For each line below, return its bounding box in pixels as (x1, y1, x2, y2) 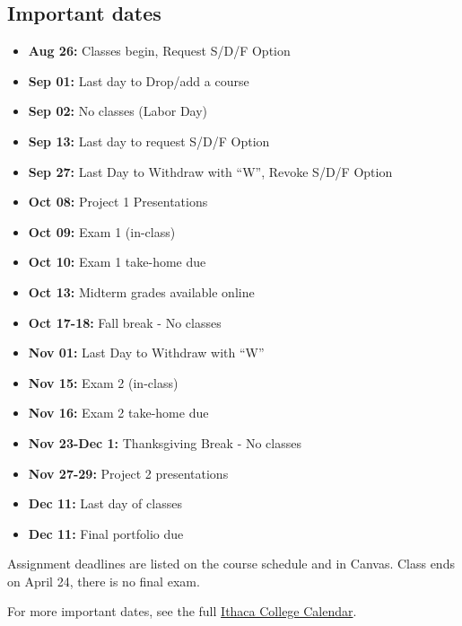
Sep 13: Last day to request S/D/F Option (28, 131, 270, 150)
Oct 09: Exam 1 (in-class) (28, 222, 176, 241)
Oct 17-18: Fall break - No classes (28, 313, 222, 331)
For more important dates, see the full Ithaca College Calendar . (7, 602, 357, 621)
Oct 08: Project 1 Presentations (28, 192, 208, 211)
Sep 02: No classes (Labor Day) (28, 101, 208, 120)
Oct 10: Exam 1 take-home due (28, 252, 206, 271)
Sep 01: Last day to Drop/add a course (28, 71, 249, 90)
